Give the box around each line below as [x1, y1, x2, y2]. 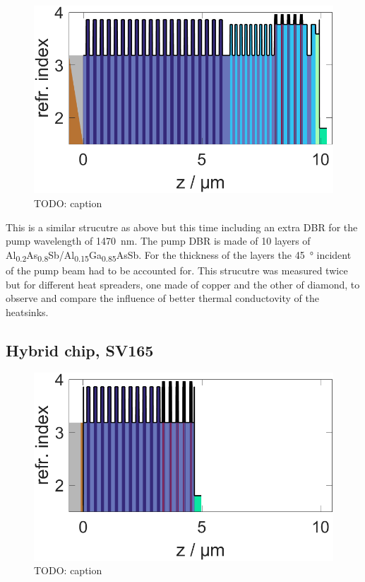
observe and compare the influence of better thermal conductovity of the [6, 291, 319, 305]
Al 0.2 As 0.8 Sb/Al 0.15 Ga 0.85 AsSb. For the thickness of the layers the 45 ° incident [6, 247, 352, 264]
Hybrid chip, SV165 [6, 339, 154, 361]
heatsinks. [6, 304, 49, 319]
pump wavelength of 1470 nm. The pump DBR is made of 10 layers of [6, 233, 311, 248]
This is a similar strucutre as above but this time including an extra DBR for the [6, 219, 358, 234]
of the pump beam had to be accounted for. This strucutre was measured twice [6, 262, 348, 277]
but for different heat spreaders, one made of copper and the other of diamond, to [6, 277, 360, 291]
